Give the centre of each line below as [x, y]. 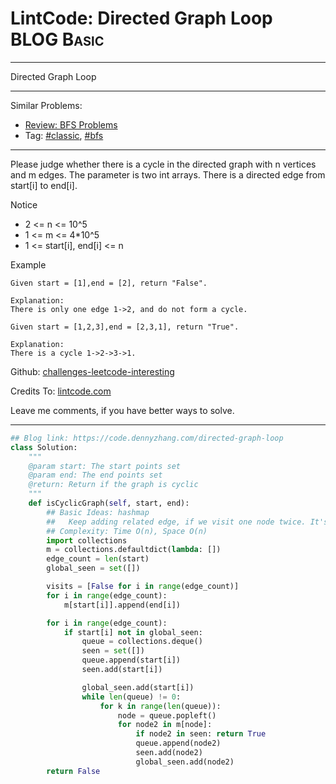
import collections [87, 540]
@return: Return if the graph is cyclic [113, 485]
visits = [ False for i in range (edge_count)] [143, 587]
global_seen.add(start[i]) [138, 687]
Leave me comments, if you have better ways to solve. [122, 410]
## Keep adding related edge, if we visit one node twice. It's [187, 522]
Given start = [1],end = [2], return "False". [109, 283]
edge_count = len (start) [98, 559]
